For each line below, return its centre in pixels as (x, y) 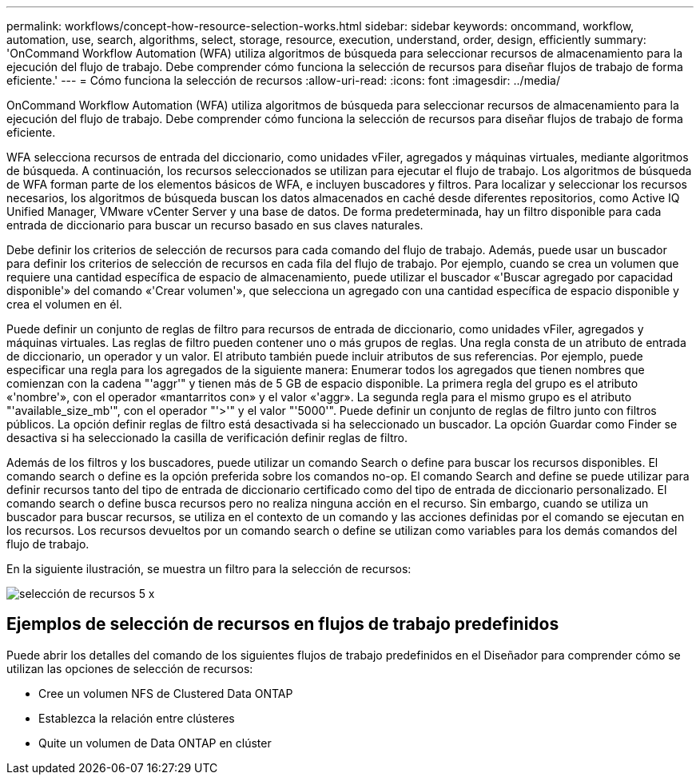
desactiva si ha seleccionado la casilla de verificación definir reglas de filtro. (207, 438)
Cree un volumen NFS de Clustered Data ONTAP (166, 693)
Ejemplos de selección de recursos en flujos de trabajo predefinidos (283, 624)
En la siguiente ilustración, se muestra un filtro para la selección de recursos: (209, 569)
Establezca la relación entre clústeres (137, 718)
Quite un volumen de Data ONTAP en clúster (155, 743)
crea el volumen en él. (64, 304)
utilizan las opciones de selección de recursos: (130, 668)
